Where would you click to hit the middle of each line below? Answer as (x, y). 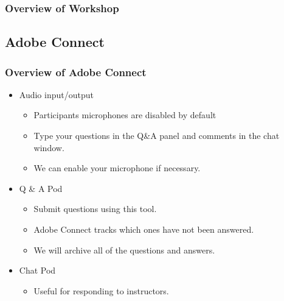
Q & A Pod (41, 188)
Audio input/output (56, 94)
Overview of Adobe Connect (76, 72)
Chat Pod (37, 270)
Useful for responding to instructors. (101, 290)
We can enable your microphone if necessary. (117, 168)
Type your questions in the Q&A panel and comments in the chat (157, 136)
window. (49, 147)
